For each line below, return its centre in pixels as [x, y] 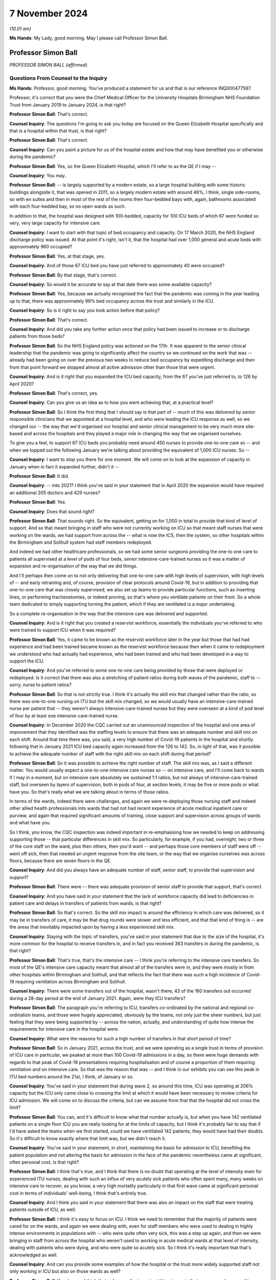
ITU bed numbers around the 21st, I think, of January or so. [72, 1076]
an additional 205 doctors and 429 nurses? [55, 493]
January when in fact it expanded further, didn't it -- [64, 466]
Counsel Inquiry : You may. [38, 175]
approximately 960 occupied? [41, 247]
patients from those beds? [37, 336]
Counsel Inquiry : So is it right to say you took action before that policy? [85, 310]
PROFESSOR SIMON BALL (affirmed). [49, 65]
